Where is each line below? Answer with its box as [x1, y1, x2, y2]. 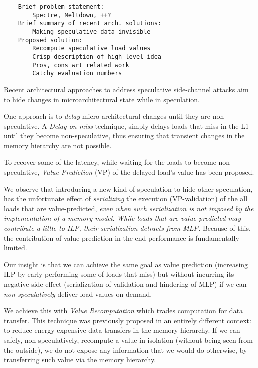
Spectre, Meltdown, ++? [32, 11, 111, 19]
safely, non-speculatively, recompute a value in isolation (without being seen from [4, 334, 253, 345]
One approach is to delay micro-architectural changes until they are [4, 111, 210, 121]
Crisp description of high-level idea [32, 53, 161, 60]
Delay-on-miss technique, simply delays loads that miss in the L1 [49, 120, 249, 131]
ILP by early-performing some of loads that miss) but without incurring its [4, 269, 234, 279]
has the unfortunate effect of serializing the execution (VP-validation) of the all [4, 193, 248, 204]
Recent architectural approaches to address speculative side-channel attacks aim [4, 84, 249, 94]
